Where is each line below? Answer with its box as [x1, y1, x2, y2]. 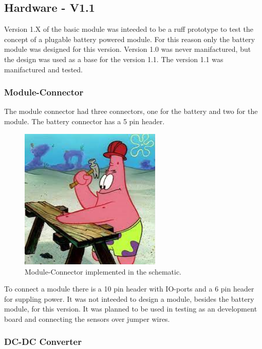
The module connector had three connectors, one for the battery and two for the [4, 106, 258, 117]
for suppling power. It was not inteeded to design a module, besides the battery [4, 293, 254, 304]
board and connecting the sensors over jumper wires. [4, 313, 170, 324]
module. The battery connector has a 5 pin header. [4, 115, 165, 126]
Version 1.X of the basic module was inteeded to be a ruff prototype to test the [4, 24, 253, 34]
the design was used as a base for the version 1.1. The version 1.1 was [4, 53, 223, 64]
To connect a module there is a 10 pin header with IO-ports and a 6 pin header [4, 283, 254, 294]
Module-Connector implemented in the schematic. [25, 266, 181, 277]
